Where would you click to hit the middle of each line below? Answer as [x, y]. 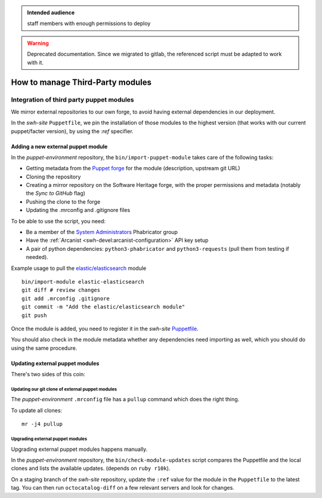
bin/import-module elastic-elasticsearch [83, 282]
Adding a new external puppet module [59, 146]
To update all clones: [37, 410]
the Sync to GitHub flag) [56, 193]
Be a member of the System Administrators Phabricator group [102, 232]
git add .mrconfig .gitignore [66, 298]
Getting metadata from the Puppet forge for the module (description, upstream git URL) [133, 168]
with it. [35, 62]
